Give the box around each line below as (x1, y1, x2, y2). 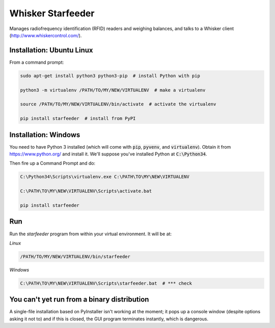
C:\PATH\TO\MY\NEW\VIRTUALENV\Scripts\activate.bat (20, 188, 152, 194)
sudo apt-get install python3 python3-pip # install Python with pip (20, 73, 201, 78)
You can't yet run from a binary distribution (9, 295, 149, 304)
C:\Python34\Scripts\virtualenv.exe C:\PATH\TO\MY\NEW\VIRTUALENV (20, 174, 189, 180)
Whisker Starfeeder (9, 8, 95, 19)
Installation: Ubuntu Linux (9, 46, 93, 54)
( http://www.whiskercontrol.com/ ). (9, 32, 82, 38)
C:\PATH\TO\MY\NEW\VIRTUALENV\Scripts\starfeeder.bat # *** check (20, 280, 193, 286)
